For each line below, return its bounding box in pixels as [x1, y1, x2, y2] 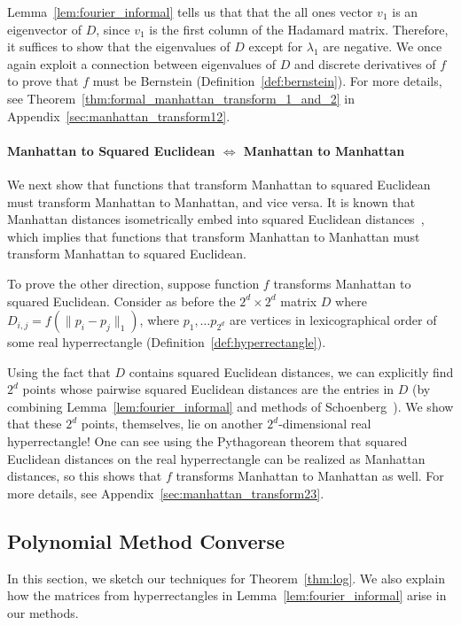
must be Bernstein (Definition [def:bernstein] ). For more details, [92, 72, 442, 90]
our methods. [7, 603, 79, 621]
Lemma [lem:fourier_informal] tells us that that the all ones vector [7, 3, 373, 20]
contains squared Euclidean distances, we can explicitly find [129, 362, 454, 381]
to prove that [7, 72, 79, 90]
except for [248, 37, 303, 56]
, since [96, 19, 130, 38]
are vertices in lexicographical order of [229, 311, 437, 329]
